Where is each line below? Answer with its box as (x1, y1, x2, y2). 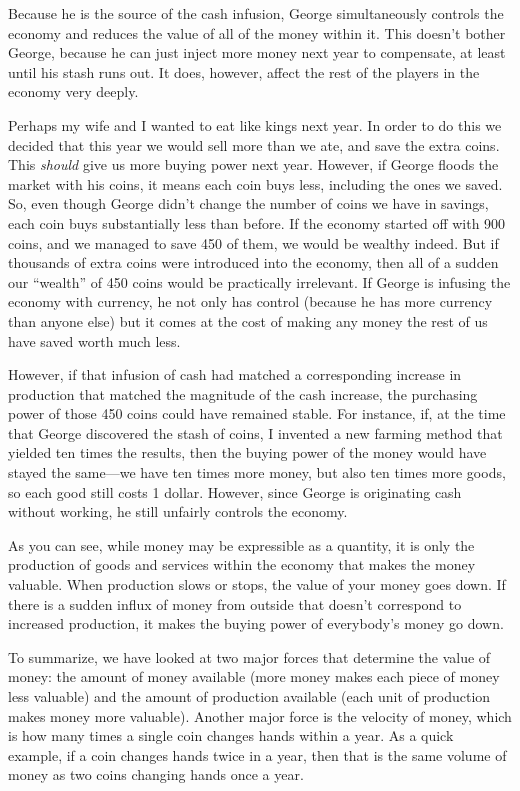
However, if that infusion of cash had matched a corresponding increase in (8, 364, 462, 385)
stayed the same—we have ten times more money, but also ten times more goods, (8, 462, 506, 483)
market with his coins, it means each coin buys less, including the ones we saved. (8, 173, 503, 194)
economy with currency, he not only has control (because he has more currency (8, 291, 493, 312)
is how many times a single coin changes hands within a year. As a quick (8, 725, 454, 746)
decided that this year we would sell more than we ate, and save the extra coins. (8, 134, 500, 155)
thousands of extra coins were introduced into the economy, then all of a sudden (8, 252, 499, 273)
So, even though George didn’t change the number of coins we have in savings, (8, 193, 489, 214)
